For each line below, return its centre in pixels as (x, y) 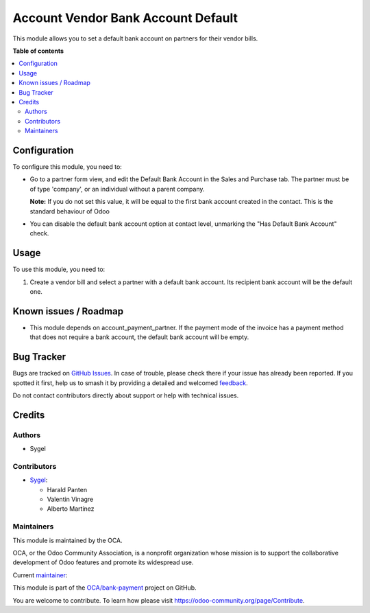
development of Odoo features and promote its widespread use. (103, 562)
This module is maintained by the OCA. (67, 540)
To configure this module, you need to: (67, 166)
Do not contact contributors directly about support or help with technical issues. (126, 395)
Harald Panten (67, 489)
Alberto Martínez (71, 509)
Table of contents (38, 51)
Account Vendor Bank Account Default (125, 18)
